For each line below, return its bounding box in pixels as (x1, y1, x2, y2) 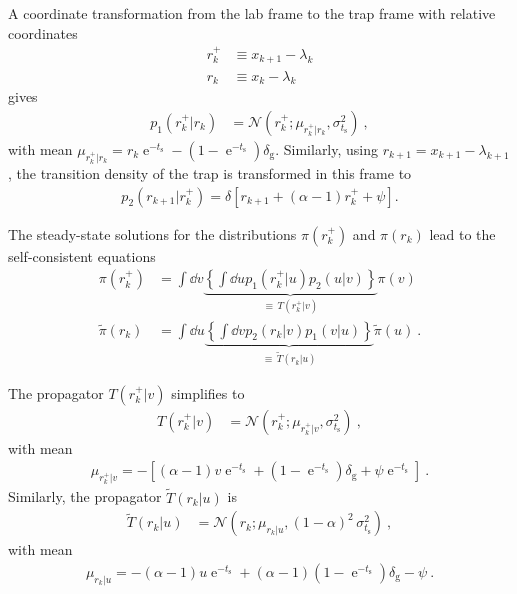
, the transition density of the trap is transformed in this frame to (8, 162, 412, 183)
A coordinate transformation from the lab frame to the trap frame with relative (8, 3, 496, 23)
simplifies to (171, 382, 245, 403)
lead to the (429, 223, 496, 244)
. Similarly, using (275, 138, 379, 159)
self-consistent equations (8, 245, 156, 266)
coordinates (8, 22, 78, 43)
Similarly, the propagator (8, 486, 162, 507)
